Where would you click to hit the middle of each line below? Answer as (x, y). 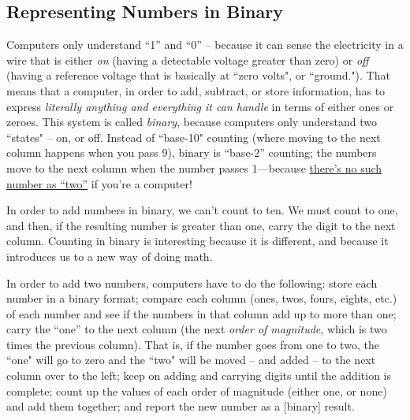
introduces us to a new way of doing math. (110, 256)
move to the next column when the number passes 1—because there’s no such (194, 167)
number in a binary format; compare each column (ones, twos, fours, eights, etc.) (202, 298)
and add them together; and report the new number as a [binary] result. (181, 406)
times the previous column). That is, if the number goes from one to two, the (193, 344)
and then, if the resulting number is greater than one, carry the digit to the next (201, 225)
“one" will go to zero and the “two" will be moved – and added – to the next (191, 360)
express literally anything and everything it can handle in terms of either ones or (200, 106)
